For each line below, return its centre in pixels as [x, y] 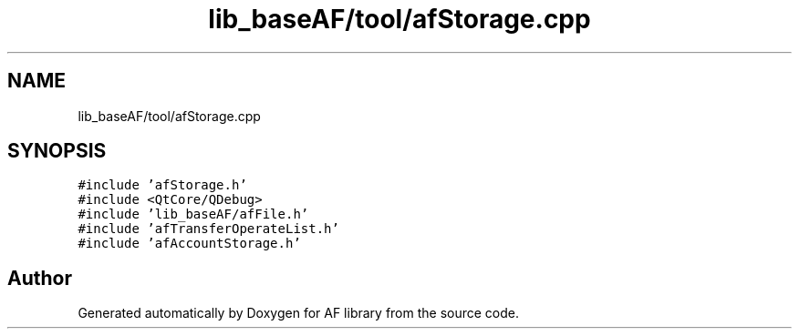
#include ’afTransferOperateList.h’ [208, 229]
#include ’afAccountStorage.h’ [189, 244]
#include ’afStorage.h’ [162, 185]
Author [40, 278]
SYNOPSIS [57, 151]
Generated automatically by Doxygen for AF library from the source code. [299, 313]
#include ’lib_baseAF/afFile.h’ [193, 214]
